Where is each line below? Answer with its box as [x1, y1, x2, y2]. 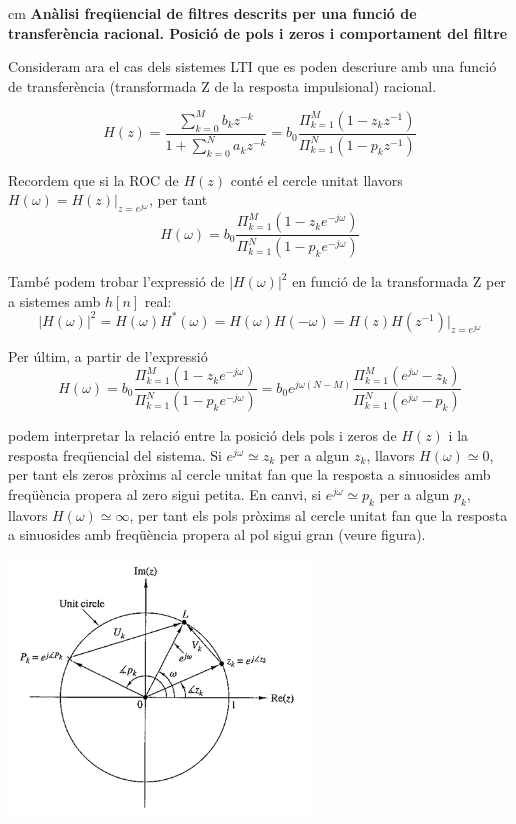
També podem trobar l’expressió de [8, 271, 225, 292]
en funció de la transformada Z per [292, 271, 506, 292]
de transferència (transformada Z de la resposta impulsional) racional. [8, 75, 437, 96]
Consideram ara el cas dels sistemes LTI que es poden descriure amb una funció [8, 56, 497, 77]
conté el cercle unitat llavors [230, 169, 403, 190]
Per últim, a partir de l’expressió [8, 345, 208, 366]
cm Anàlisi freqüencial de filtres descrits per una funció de [8, 3, 417, 23]
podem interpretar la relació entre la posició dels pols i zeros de [8, 425, 397, 446]
